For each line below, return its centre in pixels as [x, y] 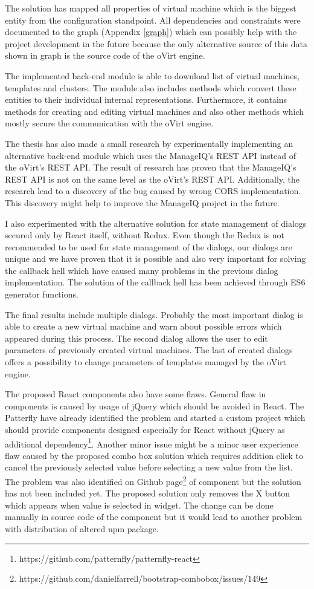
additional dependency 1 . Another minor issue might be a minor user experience [152, 443]
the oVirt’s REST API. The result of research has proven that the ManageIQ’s [151, 167]
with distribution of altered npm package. [82, 529]
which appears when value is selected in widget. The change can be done [139, 505]
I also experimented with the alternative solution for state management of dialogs [156, 223]
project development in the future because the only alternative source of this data [156, 43]
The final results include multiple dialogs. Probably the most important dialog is [154, 314]
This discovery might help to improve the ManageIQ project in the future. [142, 202]
